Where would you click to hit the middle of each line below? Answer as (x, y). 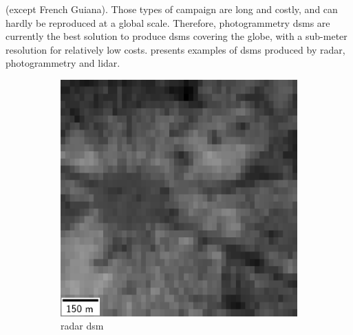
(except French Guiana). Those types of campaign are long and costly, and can (172, 9)
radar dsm (82, 326)
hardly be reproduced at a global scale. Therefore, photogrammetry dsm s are (168, 22)
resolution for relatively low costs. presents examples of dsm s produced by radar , (175, 49)
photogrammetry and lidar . (63, 63)
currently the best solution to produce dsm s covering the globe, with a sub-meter (176, 36)
